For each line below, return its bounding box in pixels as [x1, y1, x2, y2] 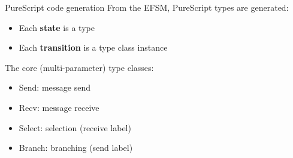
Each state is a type [19, 21, 95, 33]
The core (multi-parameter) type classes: [5, 61, 154, 73]
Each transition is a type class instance [19, 41, 168, 54]
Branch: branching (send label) [19, 141, 133, 154]
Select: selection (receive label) [19, 121, 131, 134]
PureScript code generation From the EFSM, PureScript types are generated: [5, 1, 289, 13]
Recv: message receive [19, 101, 99, 113]
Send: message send [19, 81, 91, 94]
